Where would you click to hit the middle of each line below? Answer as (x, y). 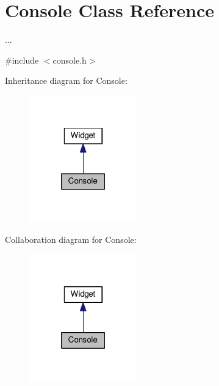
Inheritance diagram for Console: (66, 80)
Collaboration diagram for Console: (71, 239)
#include (22, 60)
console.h (70, 60)
